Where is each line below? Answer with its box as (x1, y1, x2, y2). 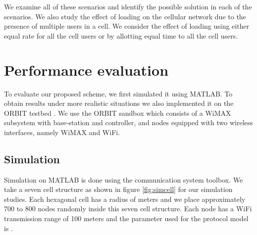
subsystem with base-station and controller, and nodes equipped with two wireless (4, 117, 253, 128)
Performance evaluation (4, 59, 169, 80)
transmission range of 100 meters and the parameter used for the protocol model (4, 213, 249, 224)
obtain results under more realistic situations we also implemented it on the (4, 98, 234, 108)
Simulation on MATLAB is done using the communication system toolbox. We (4, 174, 243, 185)
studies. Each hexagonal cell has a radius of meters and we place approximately (4, 193, 246, 204)
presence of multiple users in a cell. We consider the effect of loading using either (4, 21, 250, 31)
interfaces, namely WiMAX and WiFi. (4, 127, 120, 137)
